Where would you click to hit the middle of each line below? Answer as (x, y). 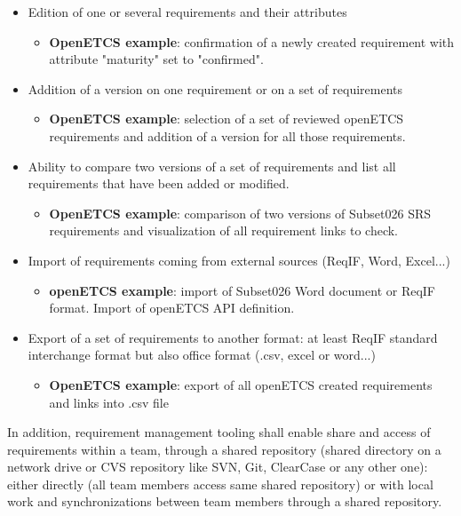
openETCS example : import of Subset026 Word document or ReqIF (242, 290)
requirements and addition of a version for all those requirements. (227, 135)
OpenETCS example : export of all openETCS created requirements (241, 384)
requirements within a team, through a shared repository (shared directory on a (224, 449)
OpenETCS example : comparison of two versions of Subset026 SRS (240, 213)
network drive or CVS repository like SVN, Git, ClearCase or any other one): (218, 467)
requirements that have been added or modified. (159, 183)
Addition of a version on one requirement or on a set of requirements (215, 88)
